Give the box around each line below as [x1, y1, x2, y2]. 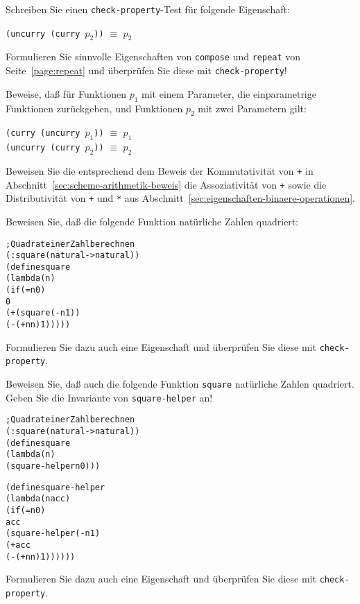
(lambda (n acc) [6, 494, 71, 504]
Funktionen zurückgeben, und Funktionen [6, 101, 183, 115]
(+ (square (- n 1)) [6, 308, 80, 318]
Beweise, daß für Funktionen [6, 86, 126, 101]
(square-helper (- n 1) [6, 528, 101, 539]
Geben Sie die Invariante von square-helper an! [6, 390, 213, 404]
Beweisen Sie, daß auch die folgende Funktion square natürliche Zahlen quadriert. [6, 377, 354, 391]
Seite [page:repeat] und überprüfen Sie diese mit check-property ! [6, 63, 287, 78]
